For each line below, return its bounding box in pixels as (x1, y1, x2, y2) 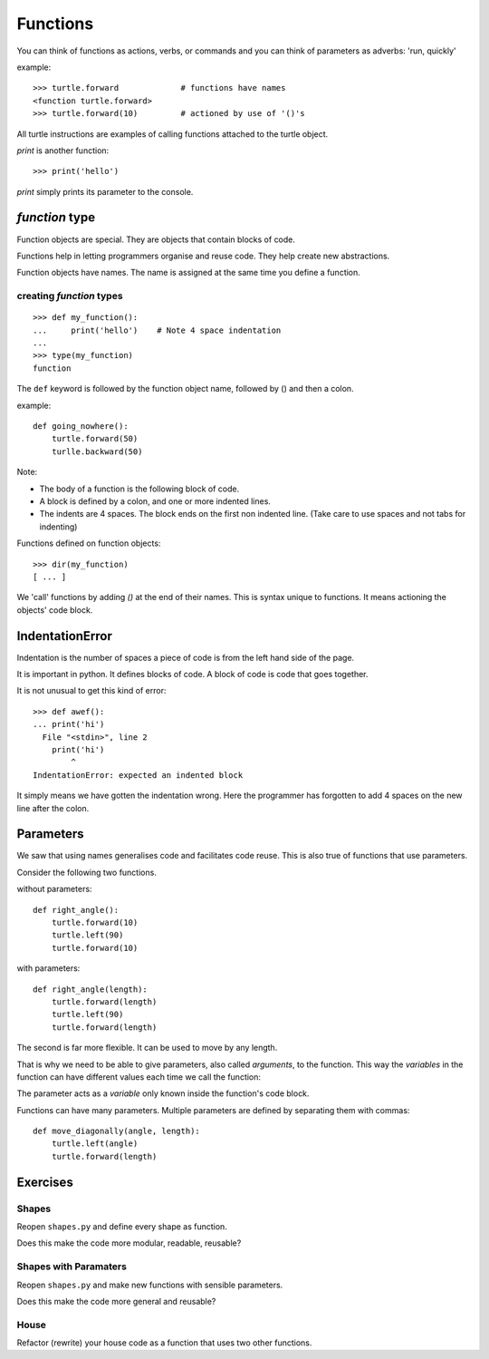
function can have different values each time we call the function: (16, 1071, 262, 1082)
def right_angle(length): (33, 984, 149, 995)
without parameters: (16, 884, 92, 895)
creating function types (16, 290, 123, 303)
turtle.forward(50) (51, 433, 139, 444)
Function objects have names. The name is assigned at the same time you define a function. (16, 267, 361, 278)
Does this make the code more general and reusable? (16, 1296, 216, 1306)
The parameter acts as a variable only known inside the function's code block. (16, 1088, 310, 1099)
